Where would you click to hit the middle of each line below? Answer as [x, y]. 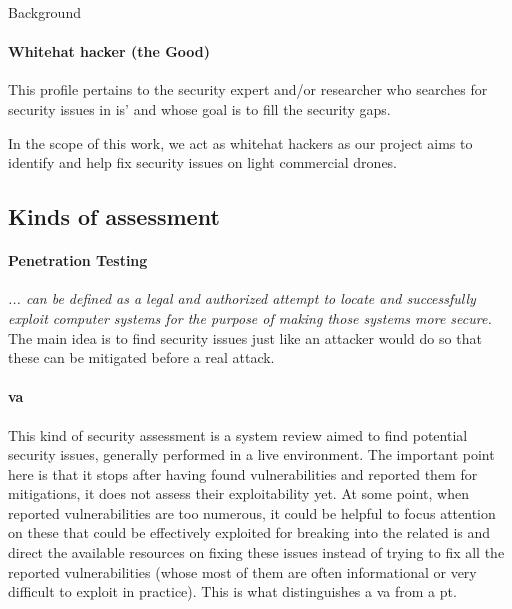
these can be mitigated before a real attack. [141, 357]
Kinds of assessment [114, 216]
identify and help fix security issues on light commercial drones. [203, 162]
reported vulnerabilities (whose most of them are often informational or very [242, 571]
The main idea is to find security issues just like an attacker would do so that [245, 337]
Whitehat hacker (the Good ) [109, 51]
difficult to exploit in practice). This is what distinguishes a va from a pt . [232, 591]
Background [44, 12]
